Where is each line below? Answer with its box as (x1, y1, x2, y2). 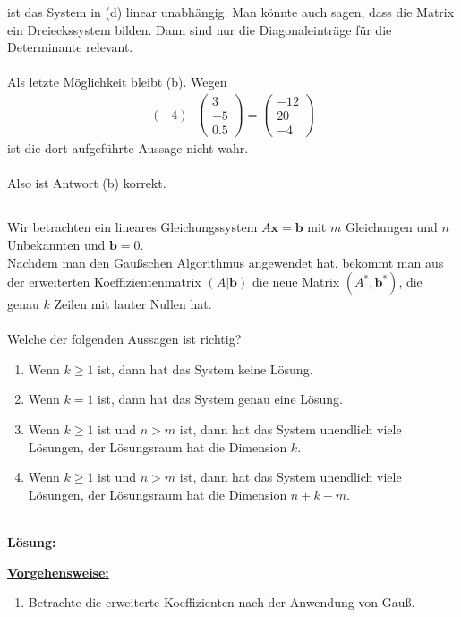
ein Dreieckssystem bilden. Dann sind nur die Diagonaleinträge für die (7, 20, 392, 39)
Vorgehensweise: (7, 562, 109, 581)
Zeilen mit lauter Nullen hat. (54, 295, 212, 313)
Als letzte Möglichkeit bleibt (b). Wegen (7, 73, 227, 91)
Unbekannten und (7, 235, 106, 253)
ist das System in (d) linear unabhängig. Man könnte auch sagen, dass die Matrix (7, 3, 455, 21)
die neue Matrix (252, 272, 340, 291)
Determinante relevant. (7, 38, 133, 56)
